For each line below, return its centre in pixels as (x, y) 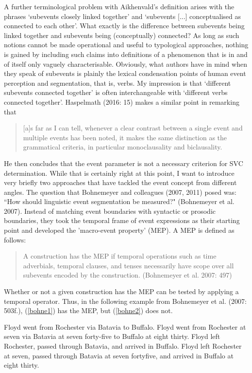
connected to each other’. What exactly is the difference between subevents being (124, 26)
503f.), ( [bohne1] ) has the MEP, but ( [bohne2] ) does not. (88, 310)
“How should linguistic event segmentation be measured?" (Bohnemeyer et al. (119, 201)
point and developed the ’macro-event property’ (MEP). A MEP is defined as (119, 230)
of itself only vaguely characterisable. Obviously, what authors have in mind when (126, 64)
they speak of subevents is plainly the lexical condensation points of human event (125, 73)
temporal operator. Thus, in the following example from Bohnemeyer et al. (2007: (125, 301)
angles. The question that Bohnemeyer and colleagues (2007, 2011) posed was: (120, 192)
